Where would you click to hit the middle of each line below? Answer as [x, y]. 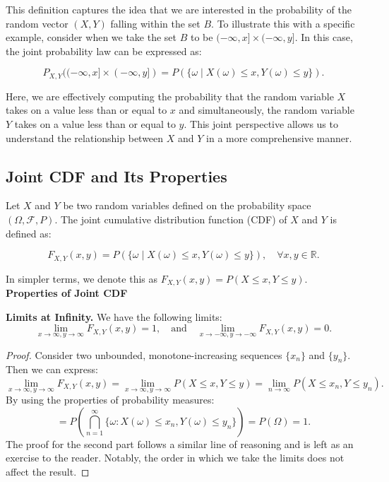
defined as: [29, 233]
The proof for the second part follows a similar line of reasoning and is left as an [180, 443]
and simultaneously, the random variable [267, 110]
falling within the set [155, 23]
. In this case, [324, 37]
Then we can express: [52, 369]
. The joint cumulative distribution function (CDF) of [171, 219]
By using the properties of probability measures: [110, 400]
